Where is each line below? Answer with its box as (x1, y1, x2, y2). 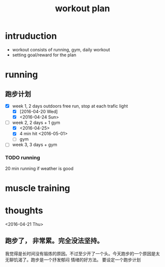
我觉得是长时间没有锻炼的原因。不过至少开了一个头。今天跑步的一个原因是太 (5, 250, 160, 256)
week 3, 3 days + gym (12, 142, 57, 147)
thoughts (5, 205, 43, 216)
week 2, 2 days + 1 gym (12, 120, 60, 125)
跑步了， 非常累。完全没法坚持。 (5, 237, 104, 245)
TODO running (5, 154, 40, 161)
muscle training (5, 182, 70, 194)
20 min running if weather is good (5, 165, 74, 171)
